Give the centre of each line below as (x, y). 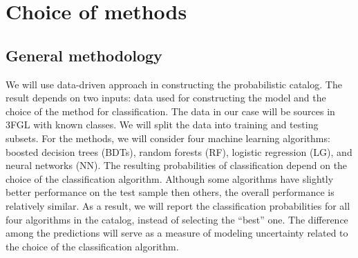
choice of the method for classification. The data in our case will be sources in (170, 111)
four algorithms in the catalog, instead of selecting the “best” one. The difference (177, 219)
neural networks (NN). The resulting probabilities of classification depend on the (177, 165)
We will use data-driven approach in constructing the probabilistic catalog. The (174, 84)
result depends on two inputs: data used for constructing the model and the (166, 98)
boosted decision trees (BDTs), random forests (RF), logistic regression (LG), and (179, 151)
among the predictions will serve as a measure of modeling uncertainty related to (177, 233)
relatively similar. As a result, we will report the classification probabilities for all (178, 205)
